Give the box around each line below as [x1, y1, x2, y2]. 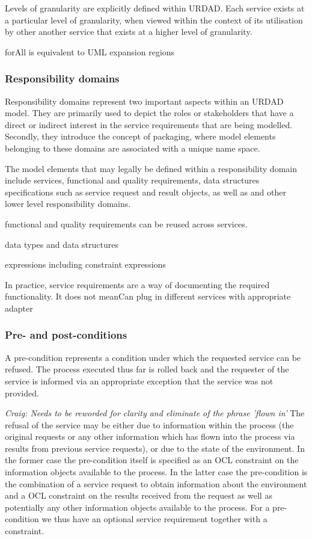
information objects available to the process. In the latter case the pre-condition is [5, 466, 308, 478]
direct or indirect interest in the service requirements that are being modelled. [5, 118, 293, 131]
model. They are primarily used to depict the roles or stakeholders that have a [5, 106, 294, 119]
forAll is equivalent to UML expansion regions [5, 45, 175, 58]
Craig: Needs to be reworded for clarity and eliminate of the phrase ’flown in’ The [5, 407, 305, 419]
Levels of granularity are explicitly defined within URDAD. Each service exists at [5, 2, 305, 14]
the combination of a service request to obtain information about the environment [5, 477, 307, 490]
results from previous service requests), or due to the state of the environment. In [5, 442, 305, 454]
